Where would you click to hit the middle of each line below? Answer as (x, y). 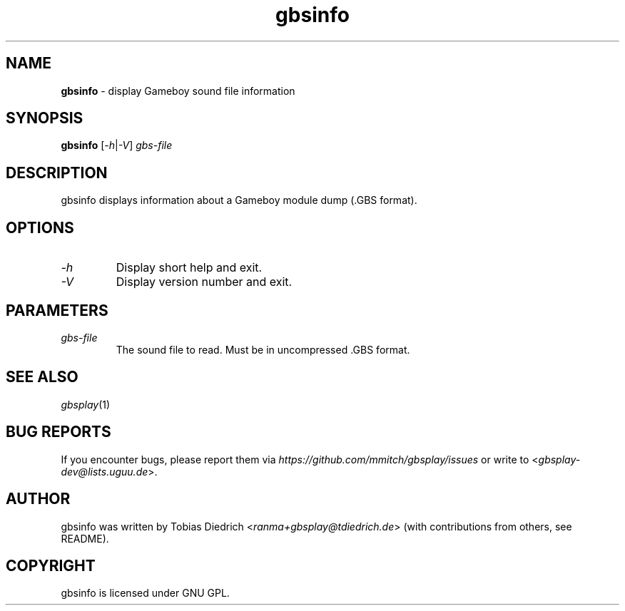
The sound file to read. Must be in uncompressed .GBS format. (263, 349)
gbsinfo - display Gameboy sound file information (178, 91)
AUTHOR (38, 499)
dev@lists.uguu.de (105, 471)
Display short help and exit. (189, 268)
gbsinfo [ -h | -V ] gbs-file (117, 145)
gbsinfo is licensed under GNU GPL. (145, 593)
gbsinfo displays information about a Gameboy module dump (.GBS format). (239, 200)
